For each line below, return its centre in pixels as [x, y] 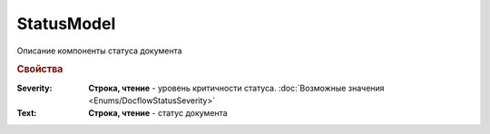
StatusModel [66, 24]
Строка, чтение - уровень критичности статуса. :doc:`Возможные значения [236, 88]
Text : [27, 113]
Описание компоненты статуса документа [99, 51]
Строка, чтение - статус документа [158, 113]
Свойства [40, 70]
